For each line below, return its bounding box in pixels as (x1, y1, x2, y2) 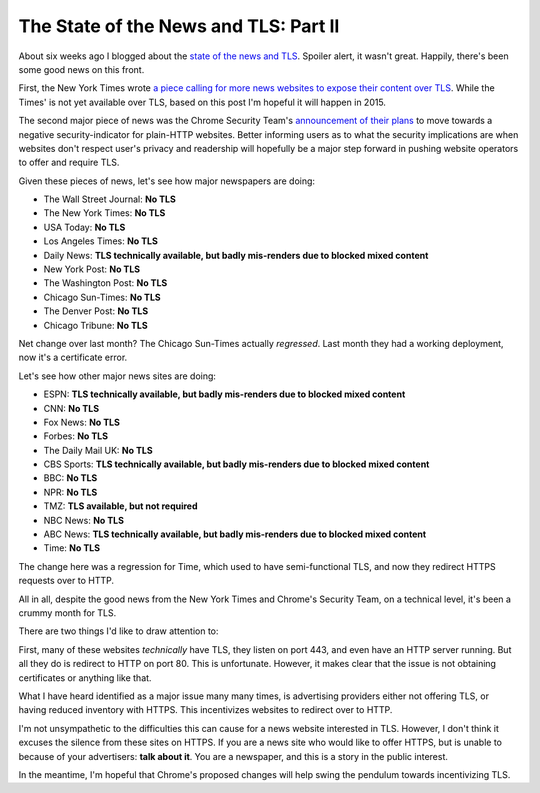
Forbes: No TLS (43, 430, 109, 442)
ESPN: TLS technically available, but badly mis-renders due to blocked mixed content (43, 388, 406, 400)
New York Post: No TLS (43, 263, 140, 275)
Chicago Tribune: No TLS (43, 319, 149, 331)
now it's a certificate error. (18, 351, 128, 364)
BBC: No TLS (43, 472, 98, 484)
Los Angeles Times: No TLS (43, 235, 159, 247)
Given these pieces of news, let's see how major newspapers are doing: (18, 175, 315, 187)
